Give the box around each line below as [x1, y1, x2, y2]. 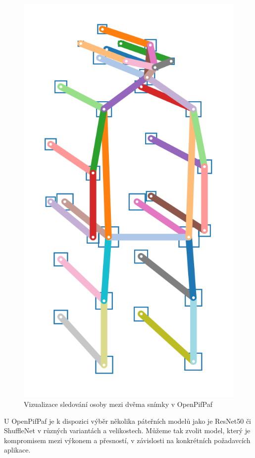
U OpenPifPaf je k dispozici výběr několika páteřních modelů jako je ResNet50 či [4, 415, 251, 426]
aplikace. [4, 445, 31, 455]
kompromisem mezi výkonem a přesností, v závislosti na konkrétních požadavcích [4, 435, 251, 445]
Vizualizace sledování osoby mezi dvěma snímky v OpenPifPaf [24, 399, 212, 409]
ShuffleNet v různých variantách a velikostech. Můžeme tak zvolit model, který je [4, 425, 251, 436]
